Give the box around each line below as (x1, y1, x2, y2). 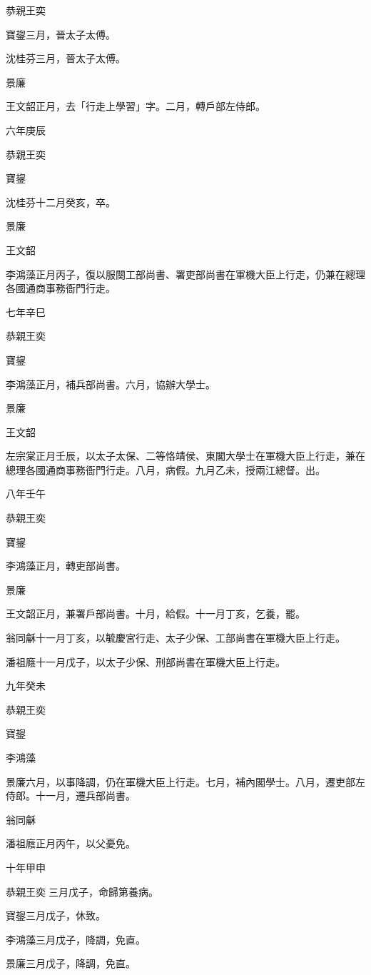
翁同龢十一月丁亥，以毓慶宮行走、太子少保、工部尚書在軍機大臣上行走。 (6, 630, 345, 645)
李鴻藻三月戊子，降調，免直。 (6, 931, 146, 946)
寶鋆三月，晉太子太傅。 (6, 26, 116, 41)
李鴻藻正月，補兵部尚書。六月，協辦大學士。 (6, 376, 215, 391)
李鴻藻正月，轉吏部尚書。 (6, 558, 126, 573)
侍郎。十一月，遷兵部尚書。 (6, 788, 136, 803)
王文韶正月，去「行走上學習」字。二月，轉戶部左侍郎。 (6, 98, 265, 113)
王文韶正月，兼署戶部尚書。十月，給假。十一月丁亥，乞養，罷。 (6, 606, 305, 621)
